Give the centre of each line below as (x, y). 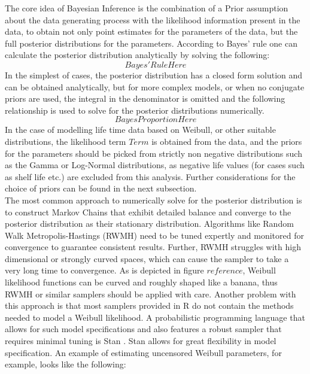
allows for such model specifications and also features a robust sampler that (143, 329)
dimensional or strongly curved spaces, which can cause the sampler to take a (147, 258)
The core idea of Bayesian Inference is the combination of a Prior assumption (147, 8)
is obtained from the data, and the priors (227, 141)
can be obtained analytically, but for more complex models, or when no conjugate (155, 86)
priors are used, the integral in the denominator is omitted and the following (145, 98)
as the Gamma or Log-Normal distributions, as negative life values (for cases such (155, 165)
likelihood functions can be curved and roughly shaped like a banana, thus (141, 282)
